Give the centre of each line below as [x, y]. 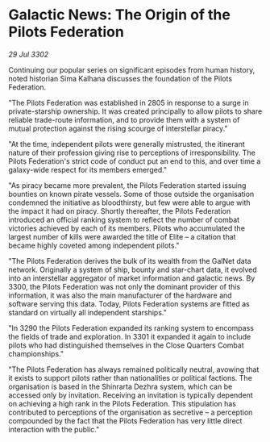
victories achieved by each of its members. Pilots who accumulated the [127, 228]
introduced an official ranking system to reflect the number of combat [124, 219]
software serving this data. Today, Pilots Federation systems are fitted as [129, 303]
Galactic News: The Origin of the [120, 15]
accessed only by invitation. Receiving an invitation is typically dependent [131, 395]
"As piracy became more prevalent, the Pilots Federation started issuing [127, 185]
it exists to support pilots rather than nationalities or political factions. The [130, 377]
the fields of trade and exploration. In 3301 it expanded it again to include [130, 336]
